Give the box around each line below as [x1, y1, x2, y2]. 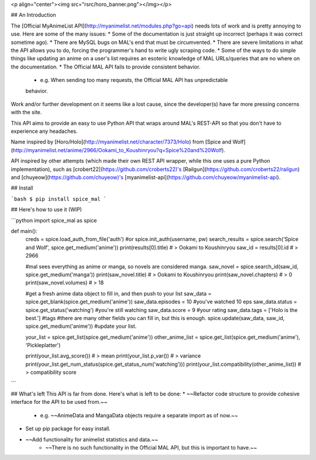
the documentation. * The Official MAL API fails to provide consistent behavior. [11, 63, 201, 70]
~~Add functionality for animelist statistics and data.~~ [25, 436, 159, 443]
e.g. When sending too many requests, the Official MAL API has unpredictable [40, 77, 228, 84]
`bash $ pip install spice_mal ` [11, 195, 107, 202]
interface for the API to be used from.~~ [11, 399, 108, 406]
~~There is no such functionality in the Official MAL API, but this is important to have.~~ [45, 444, 257, 451]
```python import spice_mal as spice [11, 217, 97, 224]
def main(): [11, 227, 37, 234]
